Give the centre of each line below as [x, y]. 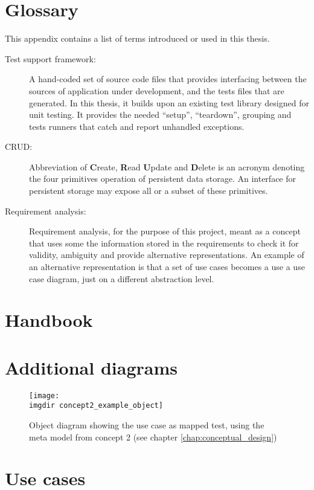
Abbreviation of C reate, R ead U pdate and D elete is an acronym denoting [167, 166]
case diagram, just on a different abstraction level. [122, 278]
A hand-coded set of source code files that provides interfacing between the [168, 79]
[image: [44, 395]
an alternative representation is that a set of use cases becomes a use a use [167, 267]
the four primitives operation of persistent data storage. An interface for [162, 179]
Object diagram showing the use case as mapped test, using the [147, 425]
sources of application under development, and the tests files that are [157, 90]
